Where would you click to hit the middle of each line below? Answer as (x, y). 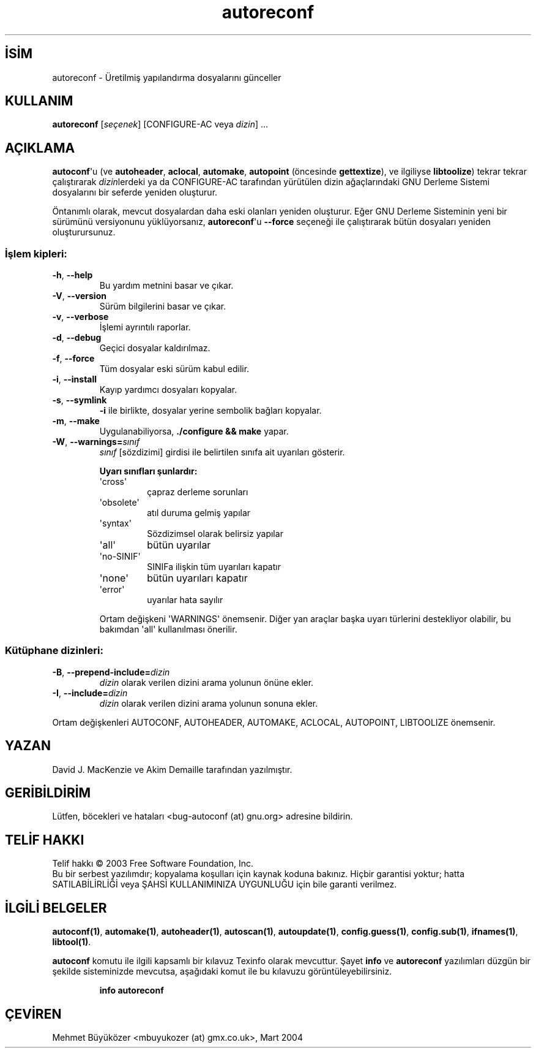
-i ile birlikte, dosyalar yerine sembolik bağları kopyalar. (210, 411)
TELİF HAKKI (45, 840)
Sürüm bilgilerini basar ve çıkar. (163, 306)
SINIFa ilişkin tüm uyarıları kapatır (214, 567)
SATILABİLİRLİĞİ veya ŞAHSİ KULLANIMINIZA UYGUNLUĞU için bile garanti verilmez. (225, 884)
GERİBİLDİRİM (48, 793)
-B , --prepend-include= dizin (111, 672)
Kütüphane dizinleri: (54, 651)
